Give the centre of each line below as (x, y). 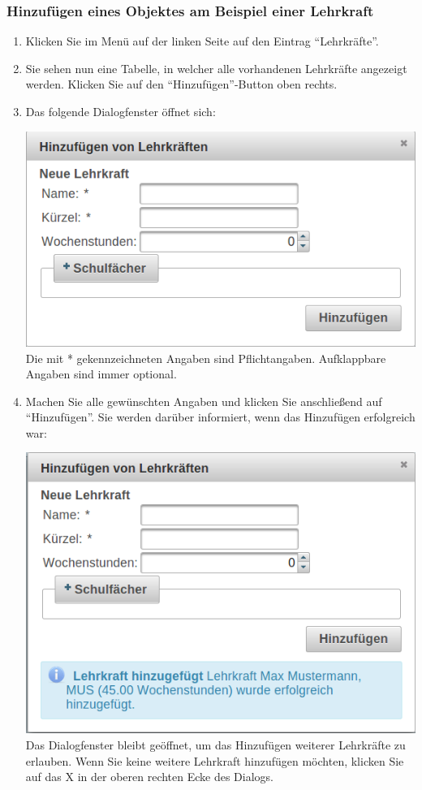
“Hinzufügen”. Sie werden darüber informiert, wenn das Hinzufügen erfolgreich (220, 417)
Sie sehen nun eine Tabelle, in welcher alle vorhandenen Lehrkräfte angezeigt (216, 68)
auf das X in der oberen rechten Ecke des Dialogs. (150, 777)
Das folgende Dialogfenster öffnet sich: (121, 111)
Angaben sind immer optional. (101, 374)
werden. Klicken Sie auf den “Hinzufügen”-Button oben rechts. (181, 84)
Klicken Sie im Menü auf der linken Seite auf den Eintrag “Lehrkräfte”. (202, 41)
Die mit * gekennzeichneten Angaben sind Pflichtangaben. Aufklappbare (206, 358)
